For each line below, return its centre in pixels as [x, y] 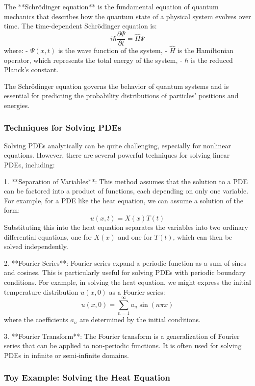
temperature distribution [41, 291]
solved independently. [36, 246]
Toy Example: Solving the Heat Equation [87, 377]
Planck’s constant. [31, 69]
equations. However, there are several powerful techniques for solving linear [117, 155]
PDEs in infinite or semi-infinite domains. [66, 355]
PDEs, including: [29, 165]
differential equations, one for [48, 236]
